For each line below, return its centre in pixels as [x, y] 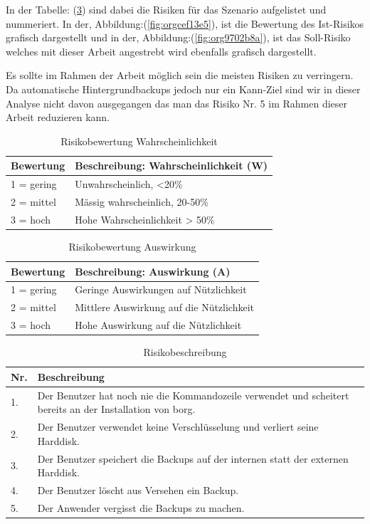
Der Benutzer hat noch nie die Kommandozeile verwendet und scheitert [193, 395]
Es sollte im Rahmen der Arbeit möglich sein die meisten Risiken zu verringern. [180, 75]
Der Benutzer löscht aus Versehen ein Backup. [138, 489]
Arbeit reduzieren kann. [58, 117]
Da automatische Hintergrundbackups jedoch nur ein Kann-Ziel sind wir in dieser [183, 89]
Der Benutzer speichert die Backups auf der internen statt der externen [193, 458]
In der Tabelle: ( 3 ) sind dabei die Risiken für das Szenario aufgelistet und [166, 9]
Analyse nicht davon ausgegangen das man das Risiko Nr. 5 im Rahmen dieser [177, 103]
